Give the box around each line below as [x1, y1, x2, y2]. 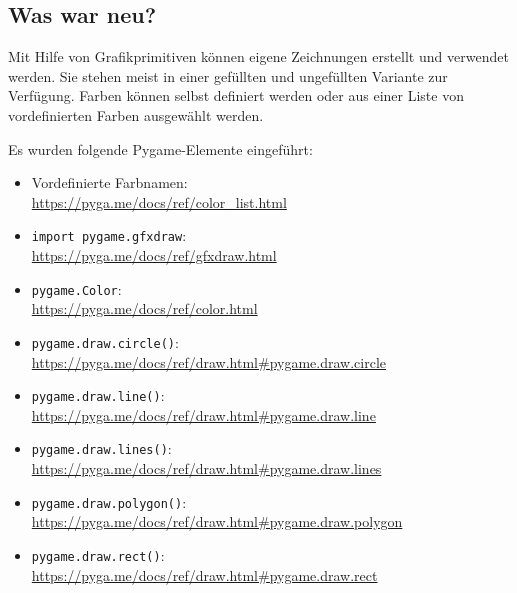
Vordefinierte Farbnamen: [31, 172, 188, 193]
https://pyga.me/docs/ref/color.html [31, 298, 258, 319]
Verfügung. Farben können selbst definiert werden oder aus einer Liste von [8, 85, 464, 106]
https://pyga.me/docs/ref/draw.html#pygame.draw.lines [31, 458, 382, 479]
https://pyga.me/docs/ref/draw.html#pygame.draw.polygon [31, 511, 403, 532]
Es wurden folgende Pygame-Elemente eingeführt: [8, 138, 313, 159]
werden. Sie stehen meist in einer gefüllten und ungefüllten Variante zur [8, 65, 448, 86]
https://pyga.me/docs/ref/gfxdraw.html [31, 245, 277, 266]
